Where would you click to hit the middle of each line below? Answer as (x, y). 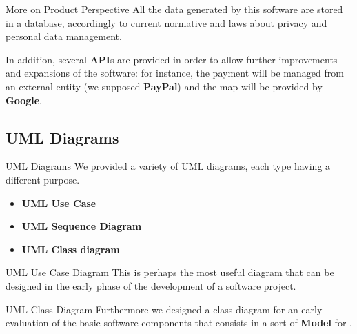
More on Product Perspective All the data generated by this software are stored (174, 9)
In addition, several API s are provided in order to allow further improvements (172, 59)
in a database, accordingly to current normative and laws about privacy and (166, 22)
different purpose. (43, 179)
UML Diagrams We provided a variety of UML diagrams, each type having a (168, 166)
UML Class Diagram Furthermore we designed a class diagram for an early (164, 309)
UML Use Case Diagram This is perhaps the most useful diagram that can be (170, 272)
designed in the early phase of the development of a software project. (151, 285)
